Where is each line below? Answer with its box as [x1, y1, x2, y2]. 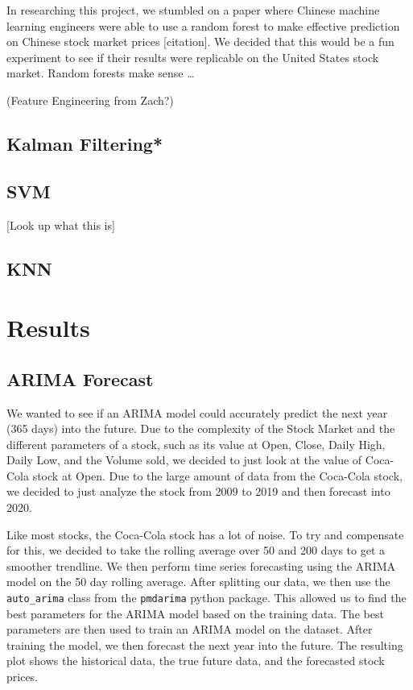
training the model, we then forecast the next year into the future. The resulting [6, 636, 403, 653]
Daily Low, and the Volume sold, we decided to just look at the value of [6, 451, 362, 468]
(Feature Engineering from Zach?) [6, 91, 174, 108]
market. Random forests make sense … [6, 64, 195, 81]
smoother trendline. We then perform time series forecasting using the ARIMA [6, 557, 396, 574]
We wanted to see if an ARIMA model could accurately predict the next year [6, 404, 388, 421]
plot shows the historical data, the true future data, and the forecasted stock [6, 652, 385, 669]
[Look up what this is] [6, 216, 115, 233]
